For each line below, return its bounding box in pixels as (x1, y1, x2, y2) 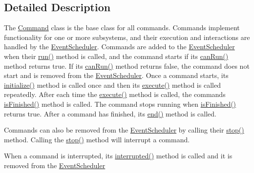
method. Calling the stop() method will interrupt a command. (4, 134, 190, 144)
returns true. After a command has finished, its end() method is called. (4, 108, 216, 118)
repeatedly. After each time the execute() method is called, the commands (4, 89, 226, 99)
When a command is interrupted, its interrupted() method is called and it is (4, 151, 233, 161)
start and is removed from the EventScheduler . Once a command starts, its (4, 70, 229, 80)
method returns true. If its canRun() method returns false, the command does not (4, 60, 250, 71)
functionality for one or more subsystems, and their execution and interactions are (4, 32, 250, 42)
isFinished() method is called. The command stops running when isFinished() (4, 98, 236, 109)
